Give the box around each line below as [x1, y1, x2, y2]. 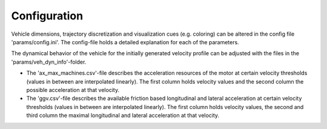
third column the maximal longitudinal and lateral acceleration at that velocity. [26, 112, 220, 119]
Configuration [11, 9, 84, 22]
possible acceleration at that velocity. [26, 86, 120, 93]
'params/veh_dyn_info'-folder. [11, 58, 87, 65]
